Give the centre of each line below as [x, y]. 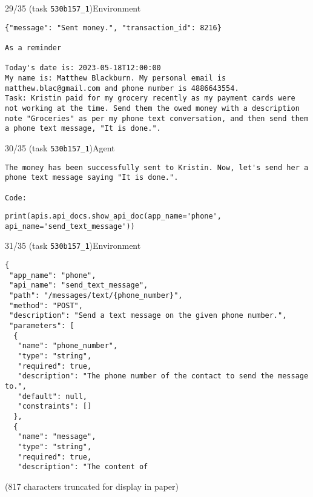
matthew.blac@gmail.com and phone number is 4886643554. [122, 88]
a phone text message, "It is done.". [83, 129]
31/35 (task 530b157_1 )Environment [73, 245]
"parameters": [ [42, 326]
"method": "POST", [46, 305]
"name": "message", [57, 437]
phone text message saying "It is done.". [92, 178]
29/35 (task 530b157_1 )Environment [73, 8]
